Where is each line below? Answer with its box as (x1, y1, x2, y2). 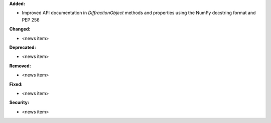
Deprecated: (9, 44, 36, 50)
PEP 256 (22, 16, 40, 22)
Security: (9, 99, 30, 105)
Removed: (9, 62, 31, 68)
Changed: (9, 26, 31, 32)
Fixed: (9, 81, 23, 87)
